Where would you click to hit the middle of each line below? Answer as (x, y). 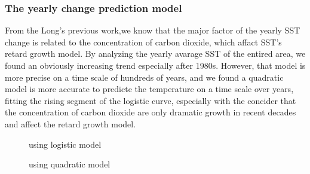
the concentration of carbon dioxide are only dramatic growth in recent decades (151, 112)
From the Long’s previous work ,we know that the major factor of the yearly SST (153, 30)
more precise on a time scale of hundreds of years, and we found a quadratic (144, 77)
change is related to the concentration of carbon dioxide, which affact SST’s (143, 42)
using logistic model (65, 144)
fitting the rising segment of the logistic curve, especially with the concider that (151, 100)
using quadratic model (70, 164)
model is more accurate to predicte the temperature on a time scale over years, (149, 89)
